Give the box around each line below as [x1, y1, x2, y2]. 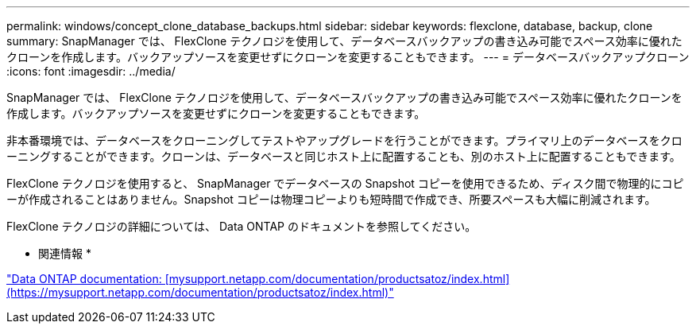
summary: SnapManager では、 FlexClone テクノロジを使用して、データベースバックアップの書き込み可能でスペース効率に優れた [6, 34, 682, 48]
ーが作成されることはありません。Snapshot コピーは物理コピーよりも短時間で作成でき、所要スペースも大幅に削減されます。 [6, 192, 656, 206]
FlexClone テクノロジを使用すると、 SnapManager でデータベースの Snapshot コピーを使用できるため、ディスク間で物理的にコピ [6, 177, 684, 190]
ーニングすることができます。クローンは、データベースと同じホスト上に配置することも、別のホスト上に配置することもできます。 [6, 149, 681, 163]
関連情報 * [38, 247, 91, 260]
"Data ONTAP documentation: [6, 272, 162, 285]
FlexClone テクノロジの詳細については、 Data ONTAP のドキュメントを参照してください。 [6, 219, 477, 233]
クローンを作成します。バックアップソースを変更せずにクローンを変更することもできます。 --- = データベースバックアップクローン [6, 50, 690, 64]
